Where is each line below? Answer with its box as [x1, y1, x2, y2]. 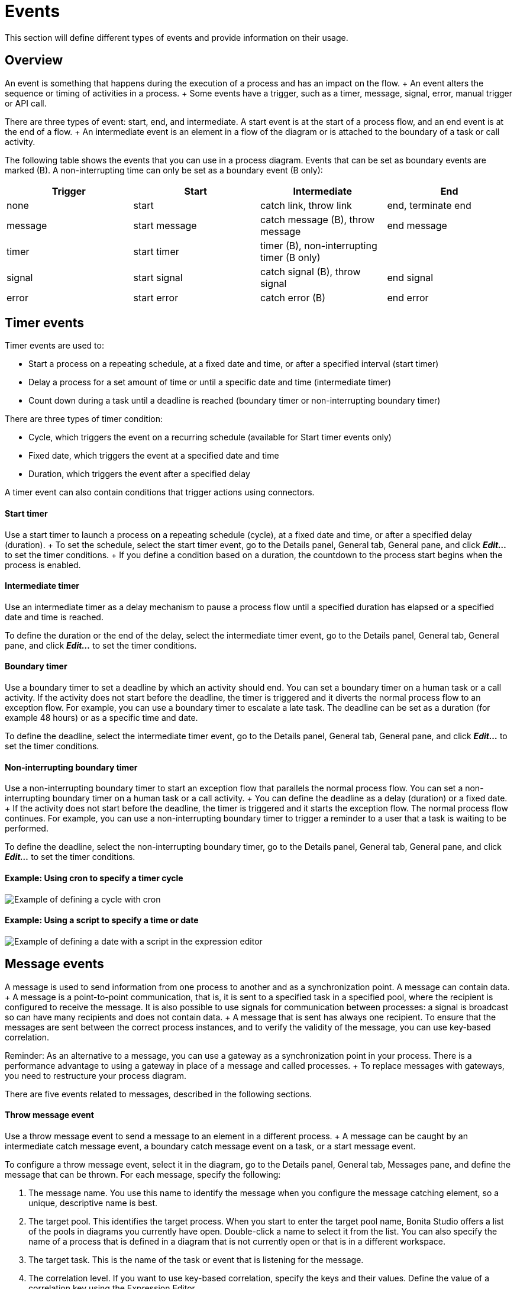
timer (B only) [260, 251, 321, 263]
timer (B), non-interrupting [260, 239, 377, 252]
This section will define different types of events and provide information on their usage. [5, 32, 348, 43]
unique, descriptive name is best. [28, 1197, 158, 1208]
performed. [5, 823, 49, 834]
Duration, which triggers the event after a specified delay [28, 469, 250, 479]
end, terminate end [387, 199, 471, 211]
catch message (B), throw [260, 213, 375, 225]
